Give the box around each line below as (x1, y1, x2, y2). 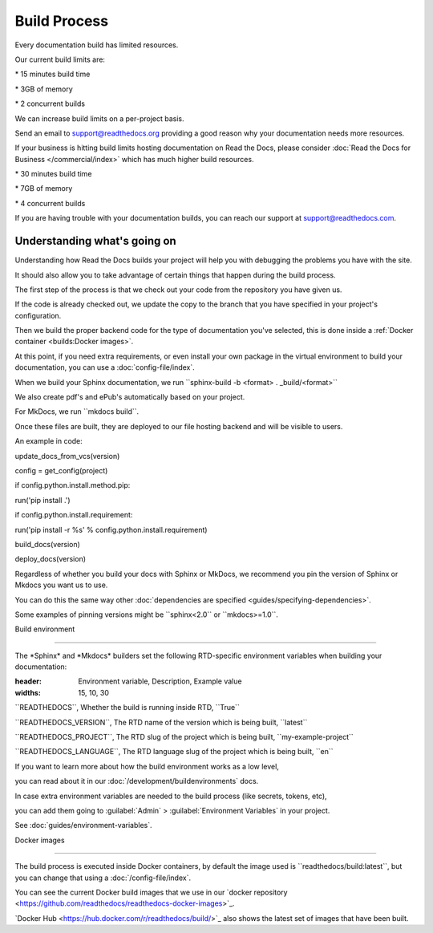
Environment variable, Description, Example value (78, 676, 242, 686)
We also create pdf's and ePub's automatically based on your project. (14, 392, 245, 402)
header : (14, 676, 42, 686)
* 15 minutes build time (14, 69, 91, 79)
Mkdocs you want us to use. (14, 580, 108, 590)
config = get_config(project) (14, 466, 108, 475)
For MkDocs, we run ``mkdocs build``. (14, 407, 140, 416)
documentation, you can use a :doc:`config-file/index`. (14, 363, 196, 372)
